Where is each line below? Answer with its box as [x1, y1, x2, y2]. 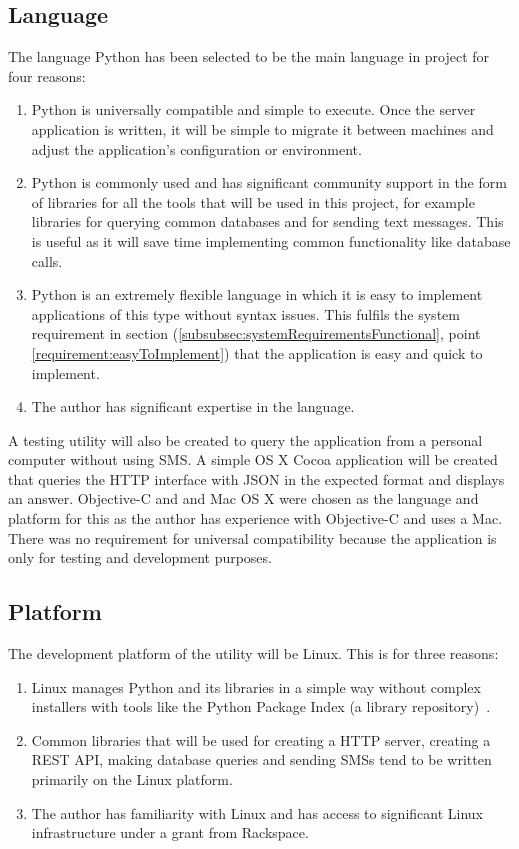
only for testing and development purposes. [8, 547, 272, 568]
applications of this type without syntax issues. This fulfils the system [31, 303, 460, 324]
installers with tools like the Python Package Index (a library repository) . [31, 696, 491, 717]
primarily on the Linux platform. [31, 769, 233, 790]
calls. [31, 250, 63, 271]
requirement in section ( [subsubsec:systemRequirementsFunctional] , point [31, 323, 481, 344]
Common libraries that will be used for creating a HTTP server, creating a [31, 729, 491, 750]
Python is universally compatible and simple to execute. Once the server [31, 99, 476, 120]
